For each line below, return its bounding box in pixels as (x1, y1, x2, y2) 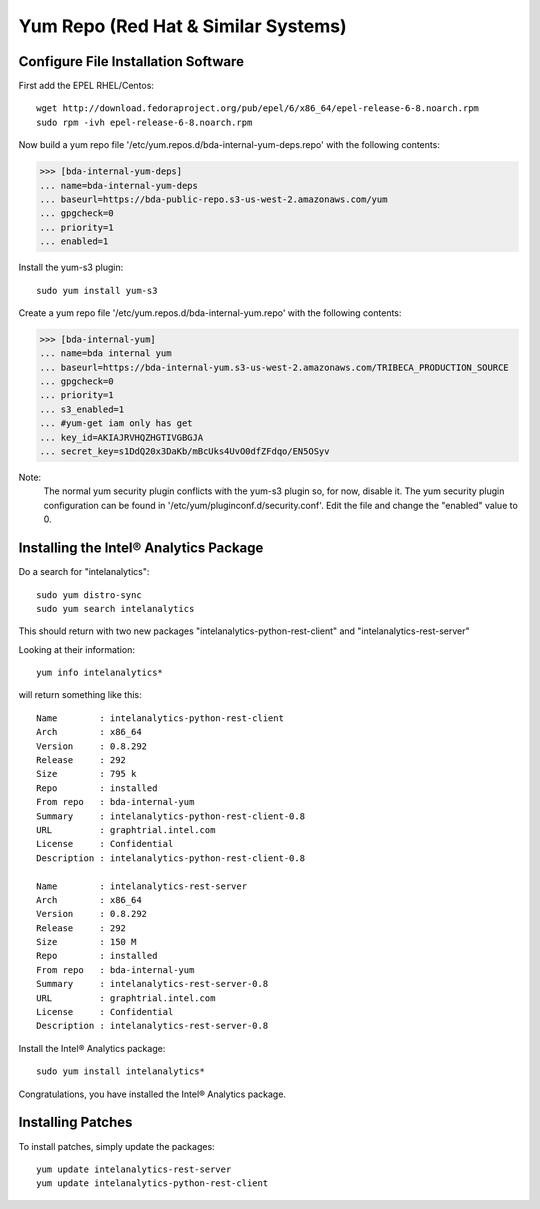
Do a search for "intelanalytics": (18, 566, 150, 578)
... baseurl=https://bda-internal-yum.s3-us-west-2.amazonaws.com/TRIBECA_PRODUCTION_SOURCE (39, 361, 509, 373)
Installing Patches (18, 1114, 133, 1131)
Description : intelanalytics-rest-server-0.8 (36, 1020, 269, 1032)
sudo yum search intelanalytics (36, 603, 195, 614)
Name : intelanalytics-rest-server (36, 880, 248, 892)
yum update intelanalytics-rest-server (36, 1163, 232, 1175)
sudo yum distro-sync (36, 589, 142, 600)
